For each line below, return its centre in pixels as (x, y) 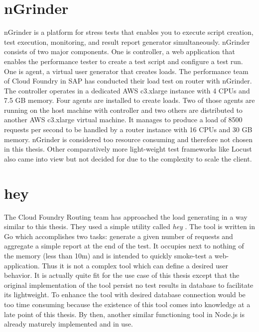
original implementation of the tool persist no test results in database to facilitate (129, 285)
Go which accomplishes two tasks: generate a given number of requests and (119, 236)
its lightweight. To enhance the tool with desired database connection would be (125, 294)
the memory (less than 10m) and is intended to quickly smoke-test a (108, 255)
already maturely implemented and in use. (68, 324)
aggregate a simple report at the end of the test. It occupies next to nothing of (124, 246)
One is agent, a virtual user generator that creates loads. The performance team (126, 71)
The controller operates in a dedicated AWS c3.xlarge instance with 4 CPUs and (127, 90)
